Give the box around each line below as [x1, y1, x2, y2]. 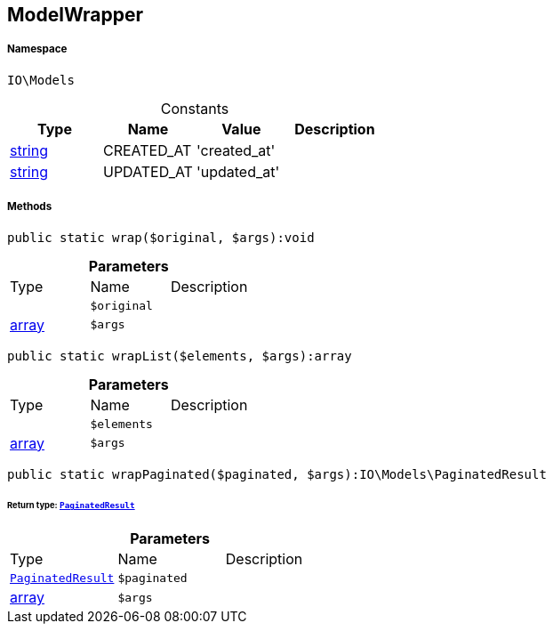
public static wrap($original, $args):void [7, 230, 315, 245]
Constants [160, 99, 229, 117]
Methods [7, 200, 52, 214]
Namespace [7, 43, 68, 56]
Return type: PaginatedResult [7, 500, 135, 511]
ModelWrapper [7, 4, 143, 26]
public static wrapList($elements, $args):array [7, 348, 352, 363]
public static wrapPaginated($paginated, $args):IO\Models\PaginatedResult [7, 466, 547, 481]
